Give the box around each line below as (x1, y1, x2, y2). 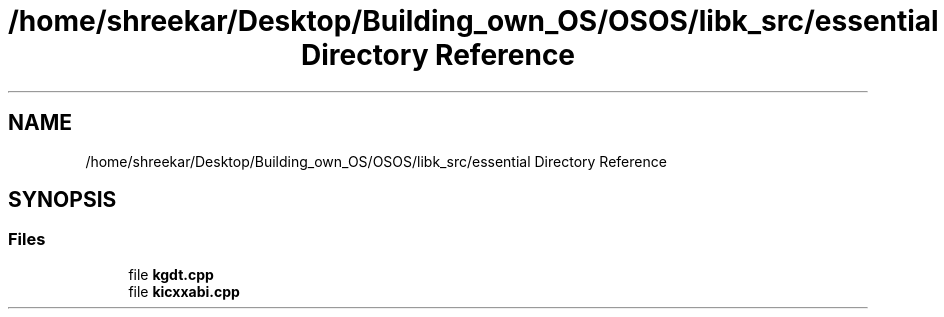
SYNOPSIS (8, 187, 117, 213)
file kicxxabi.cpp (128, 282, 240, 300)
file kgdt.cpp (128, 265, 214, 283)
